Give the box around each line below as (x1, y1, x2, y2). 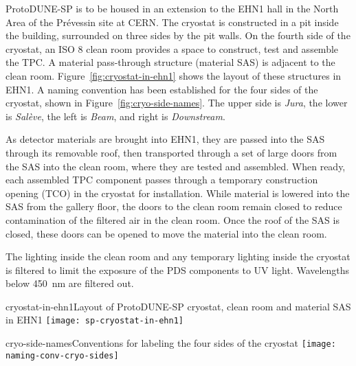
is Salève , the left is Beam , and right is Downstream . (5, 108, 225, 123)
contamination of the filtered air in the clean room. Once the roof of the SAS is (5, 212, 340, 227)
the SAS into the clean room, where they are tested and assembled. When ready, (5, 159, 346, 173)
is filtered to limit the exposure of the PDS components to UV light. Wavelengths (5, 262, 350, 277)
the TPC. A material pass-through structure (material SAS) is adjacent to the (5, 55, 335, 69)
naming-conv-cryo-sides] (5, 350, 119, 361)
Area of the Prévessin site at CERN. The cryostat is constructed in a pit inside (5, 14, 339, 29)
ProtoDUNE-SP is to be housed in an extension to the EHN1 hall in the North (5, 1, 339, 15)
